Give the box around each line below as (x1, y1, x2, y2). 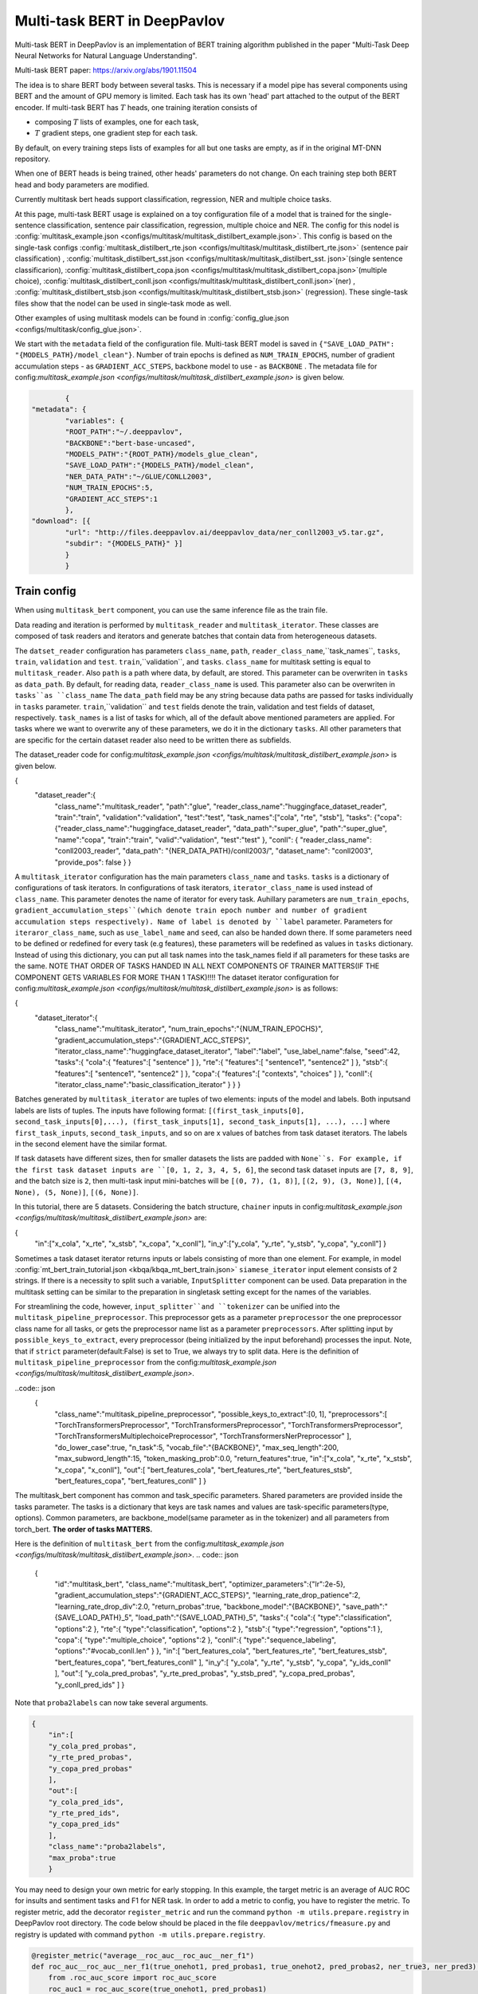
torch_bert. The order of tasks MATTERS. (14, 1524, 153, 1534)
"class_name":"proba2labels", (48, 1842, 167, 1851)
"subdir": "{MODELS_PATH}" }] (65, 539, 183, 548)
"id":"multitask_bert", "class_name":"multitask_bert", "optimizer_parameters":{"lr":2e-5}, (54, 1579, 346, 1589)
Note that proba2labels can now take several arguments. (14, 1697, 209, 1707)
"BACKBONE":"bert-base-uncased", (65, 439, 196, 447)
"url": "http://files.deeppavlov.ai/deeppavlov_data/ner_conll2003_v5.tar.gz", (65, 527, 385, 537)
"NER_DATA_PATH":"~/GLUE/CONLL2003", (65, 471, 213, 481)
